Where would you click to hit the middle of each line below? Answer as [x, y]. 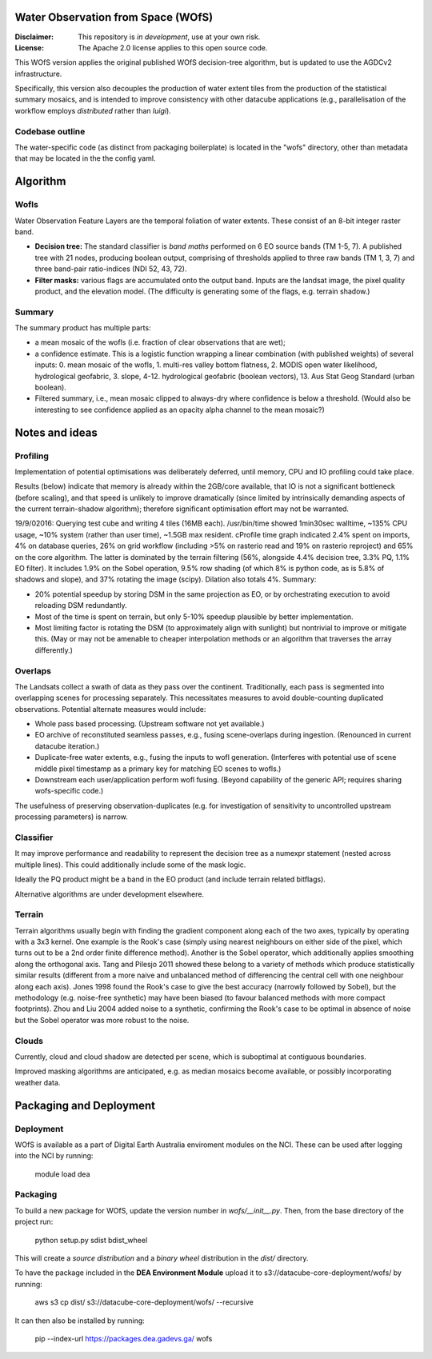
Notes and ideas [56, 432]
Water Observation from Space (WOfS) [114, 17]
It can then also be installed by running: [80, 1321]
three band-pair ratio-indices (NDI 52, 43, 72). [111, 269]
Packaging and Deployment [85, 1105]
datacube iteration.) [67, 746]
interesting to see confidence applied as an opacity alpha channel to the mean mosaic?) [180, 410]
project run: [34, 1222]
